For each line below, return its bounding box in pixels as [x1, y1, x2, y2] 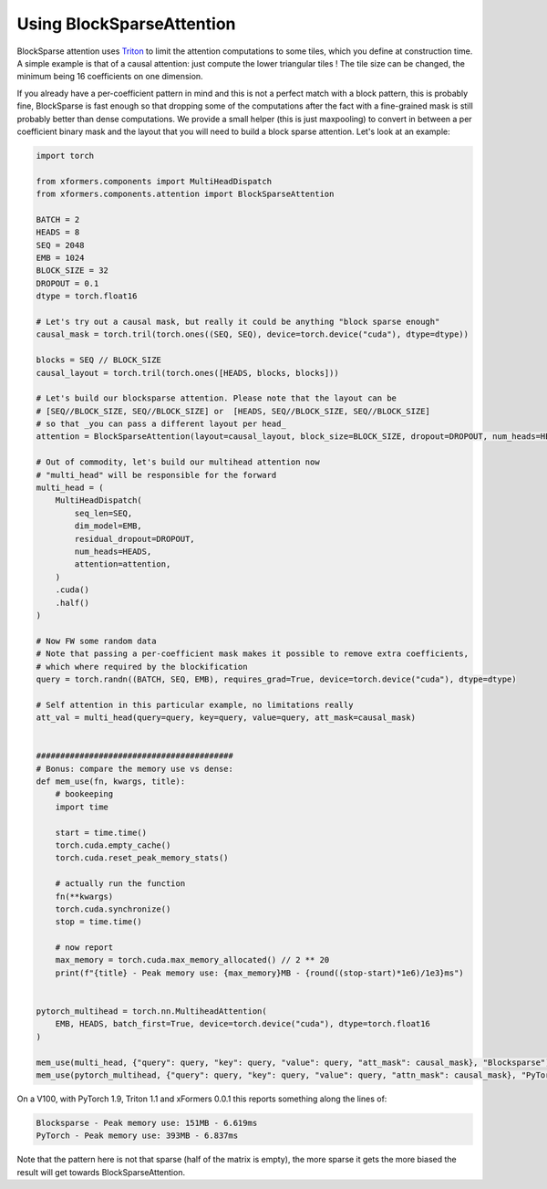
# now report [55, 943, 114, 953]
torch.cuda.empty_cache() [55, 840, 171, 850]
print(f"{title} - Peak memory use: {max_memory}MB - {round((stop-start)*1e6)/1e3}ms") [55, 967, 464, 978]
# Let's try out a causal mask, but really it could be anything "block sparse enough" [36, 316, 440, 327]
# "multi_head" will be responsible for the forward [36, 470, 277, 480]
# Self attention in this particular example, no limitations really [36, 699, 354, 710]
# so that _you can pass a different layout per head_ [36, 419, 286, 429]
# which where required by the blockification [36, 662, 248, 672]
